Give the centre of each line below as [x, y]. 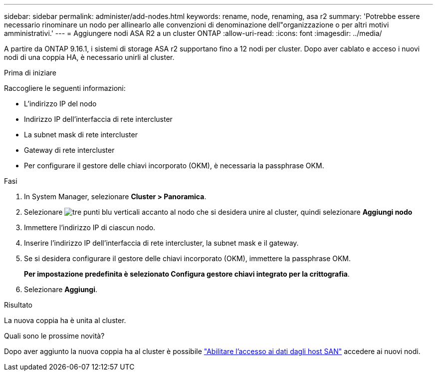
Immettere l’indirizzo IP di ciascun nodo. [90, 227]
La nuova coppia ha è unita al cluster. [65, 320]
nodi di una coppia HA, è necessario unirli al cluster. [89, 57]
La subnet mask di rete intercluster [81, 135]
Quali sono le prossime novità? [54, 336]
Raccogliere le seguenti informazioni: [65, 88]
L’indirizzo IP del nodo [60, 104]
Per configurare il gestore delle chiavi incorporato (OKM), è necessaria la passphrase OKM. [174, 166]
